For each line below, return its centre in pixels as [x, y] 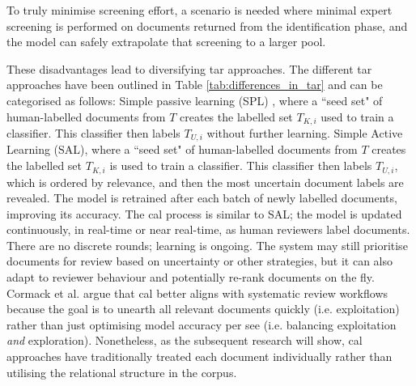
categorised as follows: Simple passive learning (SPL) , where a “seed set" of [195, 100]
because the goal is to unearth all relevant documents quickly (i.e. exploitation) [203, 309]
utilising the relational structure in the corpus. [122, 372]
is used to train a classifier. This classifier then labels [241, 165]
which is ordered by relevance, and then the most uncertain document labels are [205, 182]
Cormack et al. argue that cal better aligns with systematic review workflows [197, 293]
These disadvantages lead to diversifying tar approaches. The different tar [189, 68]
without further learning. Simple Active [305, 133]
